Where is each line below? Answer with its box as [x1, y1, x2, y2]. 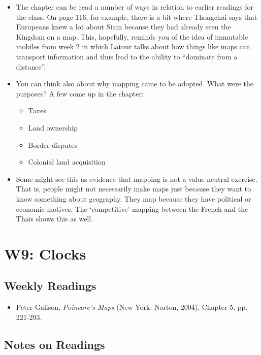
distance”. [16, 61, 46, 72]
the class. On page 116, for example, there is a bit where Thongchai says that [16, 11, 257, 22]
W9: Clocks [4, 243, 86, 264]
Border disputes [28, 139, 78, 150]
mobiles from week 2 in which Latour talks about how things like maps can [16, 41, 250, 52]
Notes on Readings [4, 336, 105, 352]
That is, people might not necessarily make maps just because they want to [16, 183, 251, 194]
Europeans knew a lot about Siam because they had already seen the [16, 21, 231, 32]
